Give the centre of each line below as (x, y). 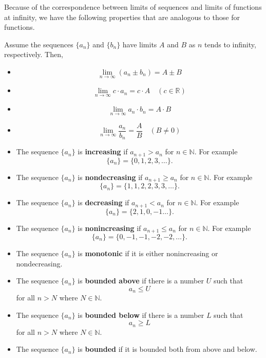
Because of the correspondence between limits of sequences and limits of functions (133, 7)
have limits (140, 44)
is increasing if (103, 151)
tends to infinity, (230, 44)
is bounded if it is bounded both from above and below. (167, 349)
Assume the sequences (39, 44)
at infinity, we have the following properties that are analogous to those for (122, 17)
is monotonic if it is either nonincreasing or (148, 253)
